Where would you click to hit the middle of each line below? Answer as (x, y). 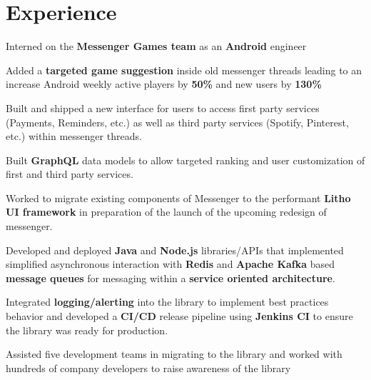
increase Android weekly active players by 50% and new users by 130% (164, 84)
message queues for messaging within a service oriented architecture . (171, 277)
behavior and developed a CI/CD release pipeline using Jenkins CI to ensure (179, 316)
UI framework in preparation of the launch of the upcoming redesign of (166, 212)
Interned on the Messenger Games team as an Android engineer (156, 46)
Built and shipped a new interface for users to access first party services (163, 107)
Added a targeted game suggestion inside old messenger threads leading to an (184, 70)
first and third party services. (70, 174)
